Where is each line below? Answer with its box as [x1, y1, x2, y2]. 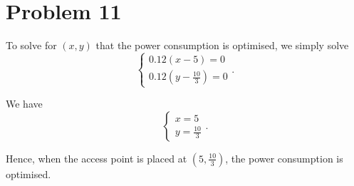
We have [6, 96, 43, 111]
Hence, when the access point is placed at [6, 150, 187, 165]
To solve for [6, 38, 57, 53]
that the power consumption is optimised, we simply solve [95, 38, 349, 53]
